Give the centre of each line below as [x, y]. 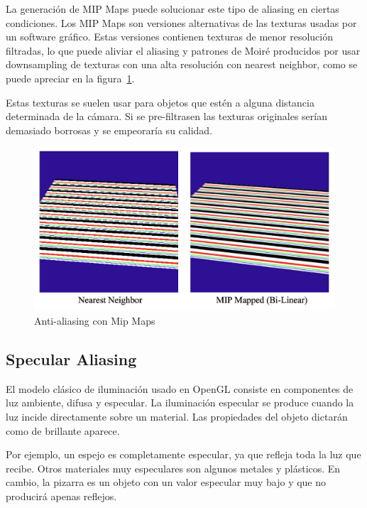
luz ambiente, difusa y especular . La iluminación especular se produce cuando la [180, 402]
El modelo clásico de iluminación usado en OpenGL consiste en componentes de [180, 388]
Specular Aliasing [71, 358]
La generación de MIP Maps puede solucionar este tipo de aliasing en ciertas [172, 9]
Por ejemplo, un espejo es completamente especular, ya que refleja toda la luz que [183, 454]
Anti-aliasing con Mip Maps [95, 320]
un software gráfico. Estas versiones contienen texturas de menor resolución [169, 37]
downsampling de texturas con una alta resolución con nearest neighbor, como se [182, 64]
